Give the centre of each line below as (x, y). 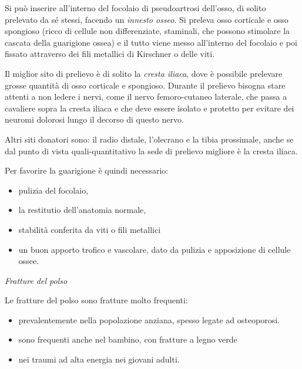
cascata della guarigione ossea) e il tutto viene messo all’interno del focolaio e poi (151, 42)
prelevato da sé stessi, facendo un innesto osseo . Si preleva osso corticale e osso (147, 19)
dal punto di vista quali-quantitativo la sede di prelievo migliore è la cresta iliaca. (151, 150)
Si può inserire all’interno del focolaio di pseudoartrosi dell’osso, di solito (135, 8)
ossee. (29, 261)
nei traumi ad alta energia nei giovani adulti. (99, 359)
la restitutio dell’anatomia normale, (82, 210)
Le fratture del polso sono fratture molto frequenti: (96, 300)
